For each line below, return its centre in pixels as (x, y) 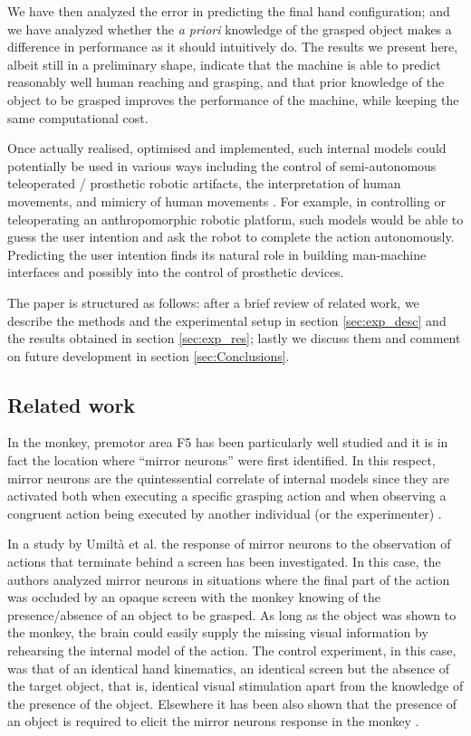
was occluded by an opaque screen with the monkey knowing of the (194, 597)
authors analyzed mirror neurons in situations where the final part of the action (229, 579)
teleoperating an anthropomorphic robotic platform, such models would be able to (235, 219)
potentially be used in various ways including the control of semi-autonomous (222, 165)
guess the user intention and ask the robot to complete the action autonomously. (231, 237)
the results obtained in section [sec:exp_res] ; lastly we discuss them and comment (234, 338)
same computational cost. (78, 117)
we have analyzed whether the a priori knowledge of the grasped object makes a (230, 29)
